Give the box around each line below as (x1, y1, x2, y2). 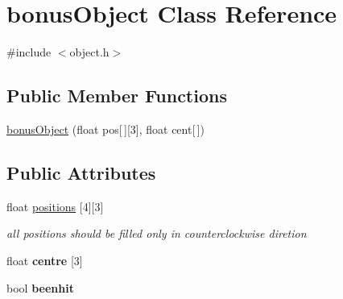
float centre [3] (6, 251, 83, 268)
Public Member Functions (6, 83, 227, 108)
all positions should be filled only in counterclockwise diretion (6, 225, 307, 242)
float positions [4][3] (6, 197, 104, 214)
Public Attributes (6, 160, 156, 185)
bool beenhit (6, 279, 74, 296)
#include (6, 44, 52, 60)
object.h (69, 44, 110, 60)
